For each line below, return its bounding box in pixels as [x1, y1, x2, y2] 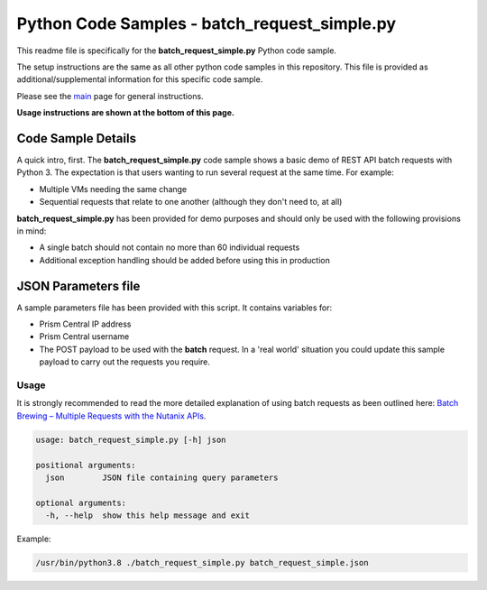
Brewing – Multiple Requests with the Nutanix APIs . [16, 410, 207, 421]
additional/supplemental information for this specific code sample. [16, 74, 263, 85]
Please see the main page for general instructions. [16, 90, 204, 101]
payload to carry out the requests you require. [39, 356, 211, 367]
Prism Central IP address [39, 318, 132, 329]
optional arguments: [35, 497, 126, 508]
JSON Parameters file [16, 278, 141, 293]
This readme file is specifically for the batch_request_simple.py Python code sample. [16, 45, 337, 56]
